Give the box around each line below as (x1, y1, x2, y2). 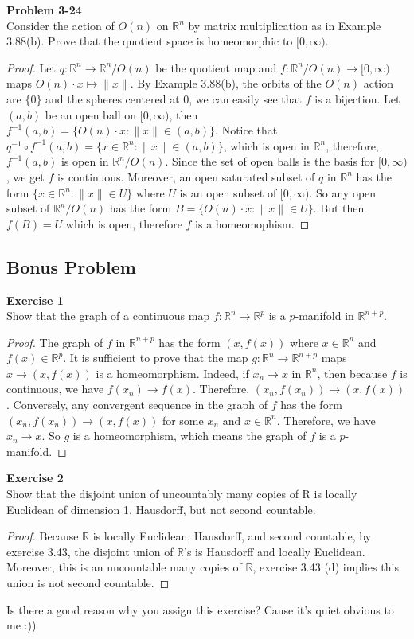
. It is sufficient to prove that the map (63, 349, 248, 366)
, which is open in (223, 137, 310, 154)
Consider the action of (6, 17, 115, 33)
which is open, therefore (65, 215, 182, 232)
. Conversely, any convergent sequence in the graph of (6, 396, 268, 413)
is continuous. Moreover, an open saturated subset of (57, 168, 315, 185)
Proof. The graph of (6, 333, 103, 350)
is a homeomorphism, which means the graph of (72, 427, 307, 444)
